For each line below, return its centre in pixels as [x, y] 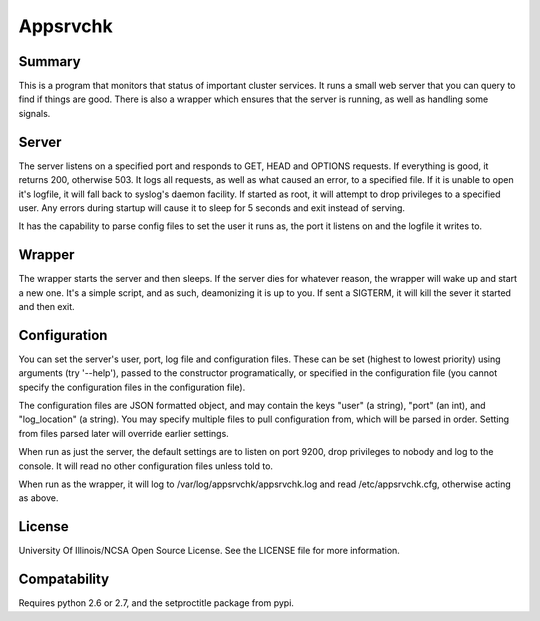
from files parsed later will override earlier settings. [123, 433]
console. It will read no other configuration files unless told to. [146, 466]
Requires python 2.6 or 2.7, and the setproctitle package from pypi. [156, 603]
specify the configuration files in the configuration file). [132, 387]
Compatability [64, 579]
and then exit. [46, 306]
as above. [38, 498]
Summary [49, 61]
